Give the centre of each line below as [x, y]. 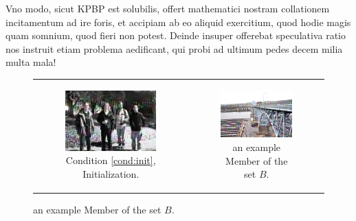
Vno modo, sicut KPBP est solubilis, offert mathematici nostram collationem [168, 8]
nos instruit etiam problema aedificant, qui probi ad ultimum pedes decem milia [174, 48]
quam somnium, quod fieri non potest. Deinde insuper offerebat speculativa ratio [176, 35]
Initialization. [111, 174]
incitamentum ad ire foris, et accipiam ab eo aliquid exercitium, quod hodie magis [178, 22]
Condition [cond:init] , [111, 160]
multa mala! [31, 62]
